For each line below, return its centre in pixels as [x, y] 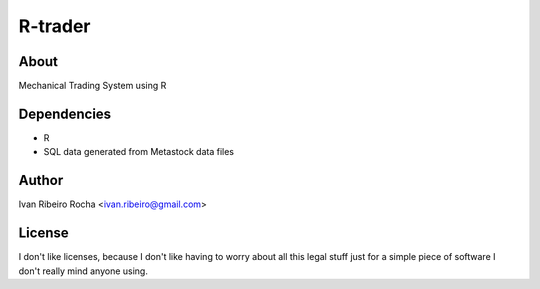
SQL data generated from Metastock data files [139, 152]
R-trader [54, 26]
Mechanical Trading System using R [92, 86]
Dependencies [65, 113]
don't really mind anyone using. [83, 271]
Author [41, 180]
